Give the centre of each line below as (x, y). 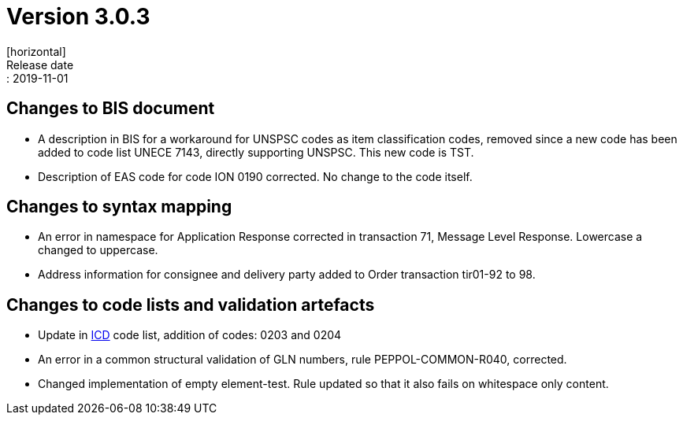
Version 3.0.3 (78, 17)
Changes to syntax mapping (119, 207)
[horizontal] (36, 51)
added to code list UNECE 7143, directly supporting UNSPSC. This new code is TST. (256, 152)
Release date (40, 65)
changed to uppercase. (98, 250)
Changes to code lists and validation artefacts (191, 305)
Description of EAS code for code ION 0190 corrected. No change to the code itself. (255, 176)
